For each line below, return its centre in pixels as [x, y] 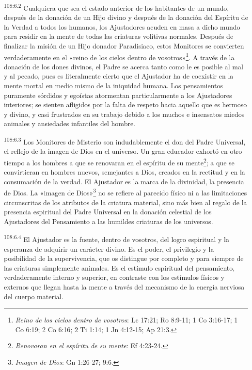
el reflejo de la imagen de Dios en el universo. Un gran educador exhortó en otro [123, 151]
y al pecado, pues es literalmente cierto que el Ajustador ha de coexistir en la [119, 76]
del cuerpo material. [34, 296]
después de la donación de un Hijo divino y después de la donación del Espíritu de [126, 17]
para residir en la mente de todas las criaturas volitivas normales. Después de [119, 36]
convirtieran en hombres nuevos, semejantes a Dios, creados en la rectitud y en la [125, 172]
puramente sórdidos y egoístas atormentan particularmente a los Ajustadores [118, 95]
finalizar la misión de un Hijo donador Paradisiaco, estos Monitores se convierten [124, 46]
